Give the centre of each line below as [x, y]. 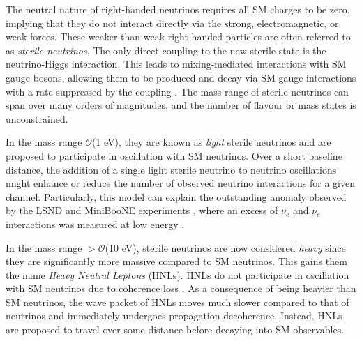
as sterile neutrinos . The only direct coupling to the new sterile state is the [166, 50]
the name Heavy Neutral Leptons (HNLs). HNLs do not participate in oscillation [178, 274]
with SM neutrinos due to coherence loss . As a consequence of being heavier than [181, 288]
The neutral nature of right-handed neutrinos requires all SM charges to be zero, [178, 9]
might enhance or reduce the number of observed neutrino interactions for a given [180, 183]
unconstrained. [37, 118]
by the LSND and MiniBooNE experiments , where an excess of [142, 210]
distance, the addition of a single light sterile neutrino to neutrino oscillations [171, 169]
